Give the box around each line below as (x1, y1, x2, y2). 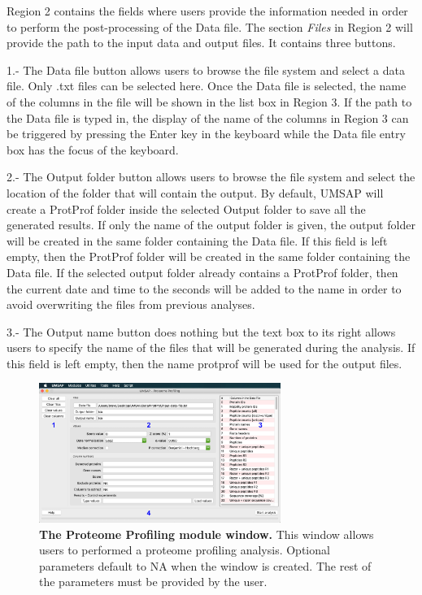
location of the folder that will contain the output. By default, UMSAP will (7, 184, 384, 201)
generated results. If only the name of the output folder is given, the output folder (7, 216, 415, 233)
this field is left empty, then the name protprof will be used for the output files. (7, 354, 402, 371)
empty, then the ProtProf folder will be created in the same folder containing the (7, 248, 411, 265)
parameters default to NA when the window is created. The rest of (39, 557, 372, 574)
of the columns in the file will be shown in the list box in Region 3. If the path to (7, 93, 412, 110)
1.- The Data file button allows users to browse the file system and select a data (7, 61, 405, 78)
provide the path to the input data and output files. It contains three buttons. (7, 34, 396, 51)
